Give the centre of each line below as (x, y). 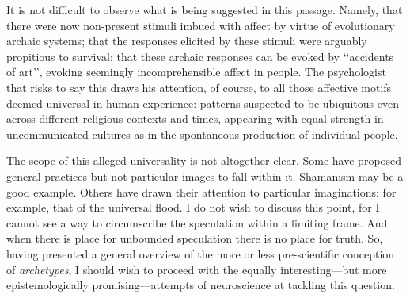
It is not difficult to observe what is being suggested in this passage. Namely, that (205, 10)
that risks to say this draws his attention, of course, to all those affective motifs (199, 87)
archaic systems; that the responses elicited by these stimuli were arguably (187, 41)
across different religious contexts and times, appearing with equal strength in (195, 118)
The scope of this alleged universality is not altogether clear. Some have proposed (204, 160)
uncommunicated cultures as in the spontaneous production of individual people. (202, 134)
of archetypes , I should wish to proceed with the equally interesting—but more (197, 269)
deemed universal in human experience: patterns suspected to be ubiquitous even (203, 103)
